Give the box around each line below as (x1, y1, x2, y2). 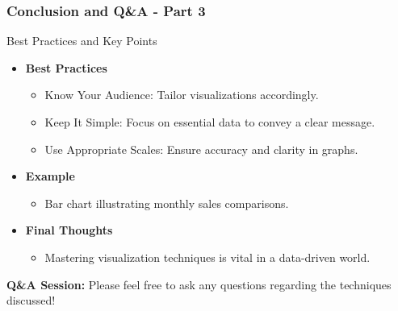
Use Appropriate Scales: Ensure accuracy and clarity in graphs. (44, 140, 358, 157)
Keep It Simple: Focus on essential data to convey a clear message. (44, 114, 375, 130)
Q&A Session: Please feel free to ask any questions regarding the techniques (6, 276, 392, 292)
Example (25, 168, 75, 185)
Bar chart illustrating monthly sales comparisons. (44, 194, 289, 211)
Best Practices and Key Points (6, 32, 157, 49)
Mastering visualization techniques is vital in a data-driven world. (44, 248, 371, 265)
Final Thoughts (25, 222, 113, 238)
